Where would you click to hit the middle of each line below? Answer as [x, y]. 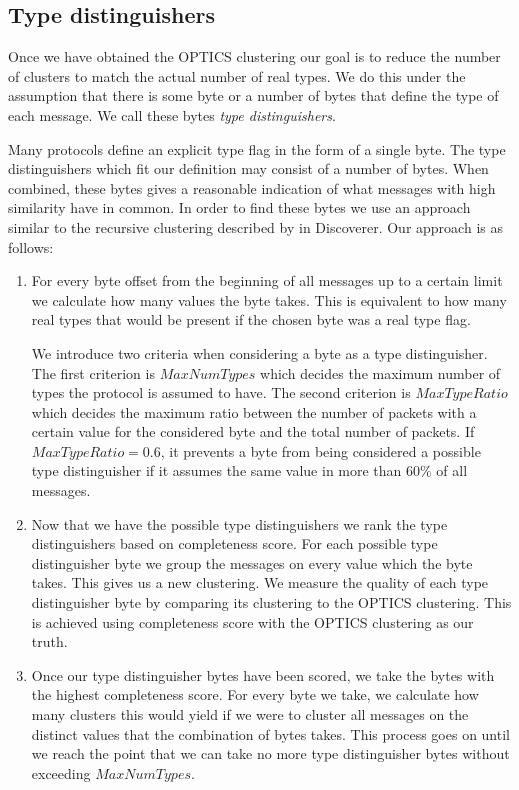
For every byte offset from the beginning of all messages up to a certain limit [267, 280]
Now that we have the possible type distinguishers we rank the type [239, 523]
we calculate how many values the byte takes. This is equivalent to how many [269, 299]
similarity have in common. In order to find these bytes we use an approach [239, 207]
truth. [49, 641]
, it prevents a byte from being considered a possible [320, 450]
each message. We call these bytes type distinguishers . [172, 114]
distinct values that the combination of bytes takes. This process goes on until [270, 733]
